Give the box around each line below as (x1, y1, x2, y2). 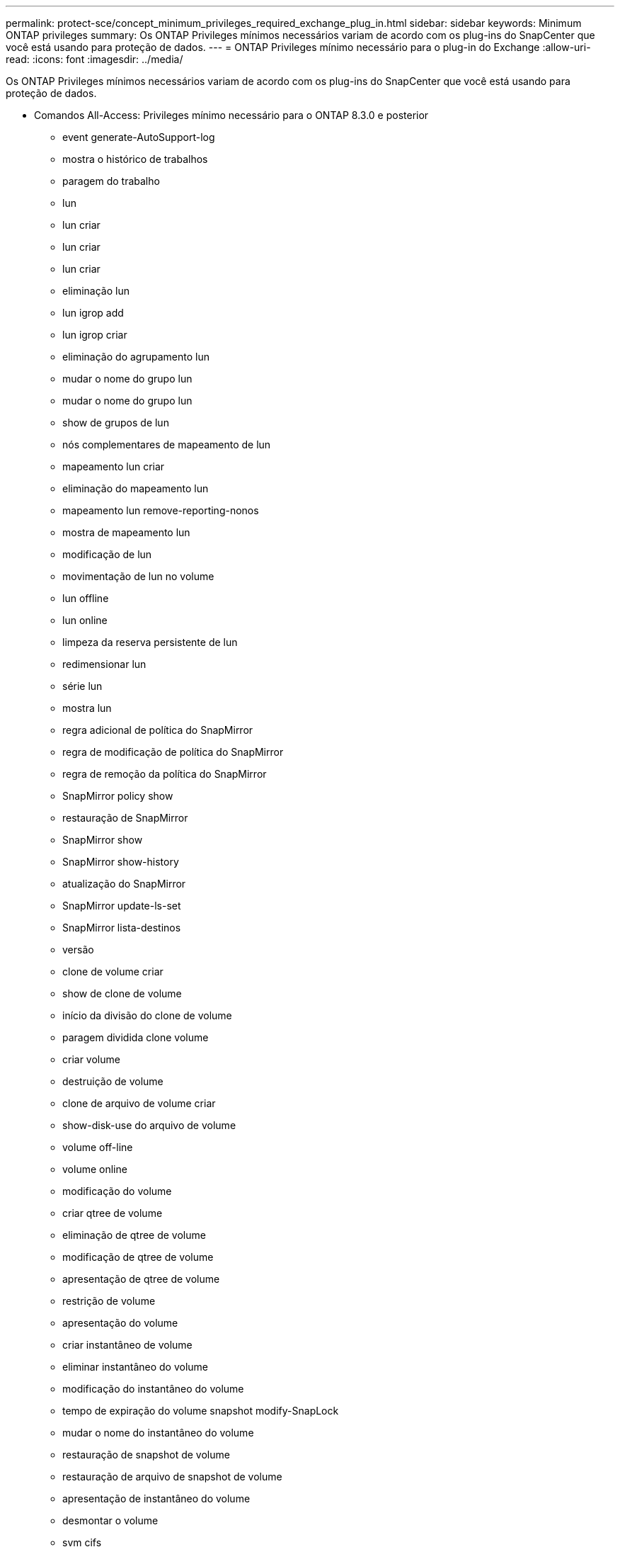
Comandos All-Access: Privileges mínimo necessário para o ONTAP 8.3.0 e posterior (34, 109, 429, 121)
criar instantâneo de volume (62, 1339, 193, 1351)
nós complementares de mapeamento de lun (62, 438, 271, 450)
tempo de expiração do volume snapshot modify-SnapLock (62, 1405, 339, 1417)
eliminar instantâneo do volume (62, 1361, 209, 1373)
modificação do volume (62, 1185, 172, 1197)
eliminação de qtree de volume (62, 1229, 206, 1241)
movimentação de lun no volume (62, 570, 214, 582)
